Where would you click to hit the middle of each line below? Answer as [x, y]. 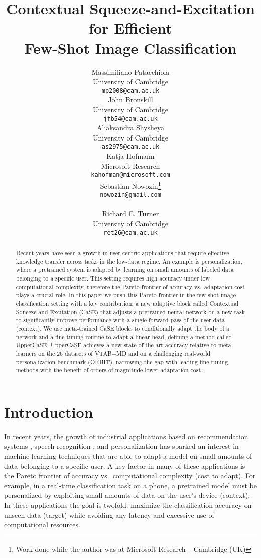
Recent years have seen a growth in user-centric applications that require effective [122, 253]
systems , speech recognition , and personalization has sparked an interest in [121, 446]
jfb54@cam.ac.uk [130, 119]
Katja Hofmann [130, 156]
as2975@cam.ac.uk [130, 147]
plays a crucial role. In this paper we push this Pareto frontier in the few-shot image [126, 295]
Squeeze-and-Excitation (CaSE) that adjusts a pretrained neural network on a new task [130, 311]
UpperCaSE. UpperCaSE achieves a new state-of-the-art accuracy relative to [116, 345]
